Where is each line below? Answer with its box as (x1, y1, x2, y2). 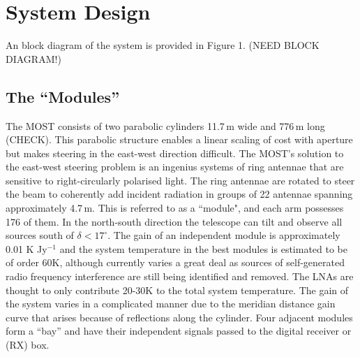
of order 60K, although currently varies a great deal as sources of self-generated (6, 255, 345, 270)
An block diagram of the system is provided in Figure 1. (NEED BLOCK (6, 38, 320, 52)
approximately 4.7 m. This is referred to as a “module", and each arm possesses (6, 201, 344, 215)
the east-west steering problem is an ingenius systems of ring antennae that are (6, 159, 344, 174)
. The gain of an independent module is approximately (107, 228, 340, 242)
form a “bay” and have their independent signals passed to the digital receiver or (6, 323, 352, 338)
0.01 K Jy (6, 241, 47, 256)
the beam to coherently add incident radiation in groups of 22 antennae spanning (6, 187, 353, 201)
